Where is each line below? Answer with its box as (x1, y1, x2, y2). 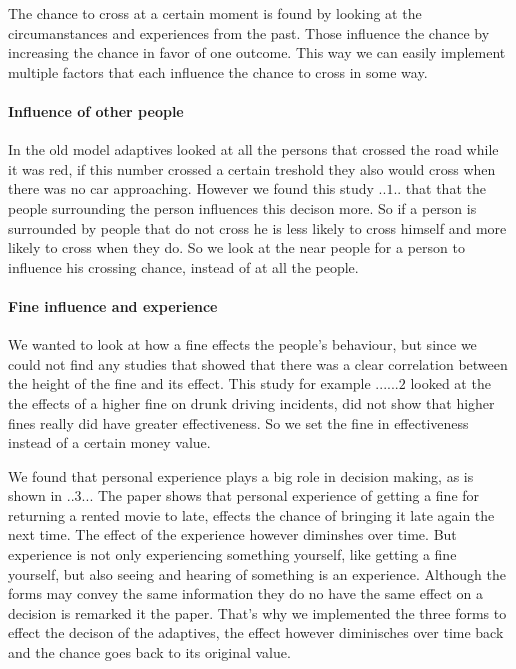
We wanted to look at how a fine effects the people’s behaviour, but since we (8, 334, 477, 355)
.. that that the (393, 178, 486, 199)
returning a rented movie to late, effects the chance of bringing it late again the (8, 504, 495, 525)
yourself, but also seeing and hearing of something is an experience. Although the (8, 563, 506, 584)
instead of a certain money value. (8, 432, 211, 453)
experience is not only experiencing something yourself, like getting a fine (8, 544, 457, 565)
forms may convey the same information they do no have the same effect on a (8, 583, 484, 604)
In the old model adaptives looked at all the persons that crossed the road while (8, 139, 499, 160)
